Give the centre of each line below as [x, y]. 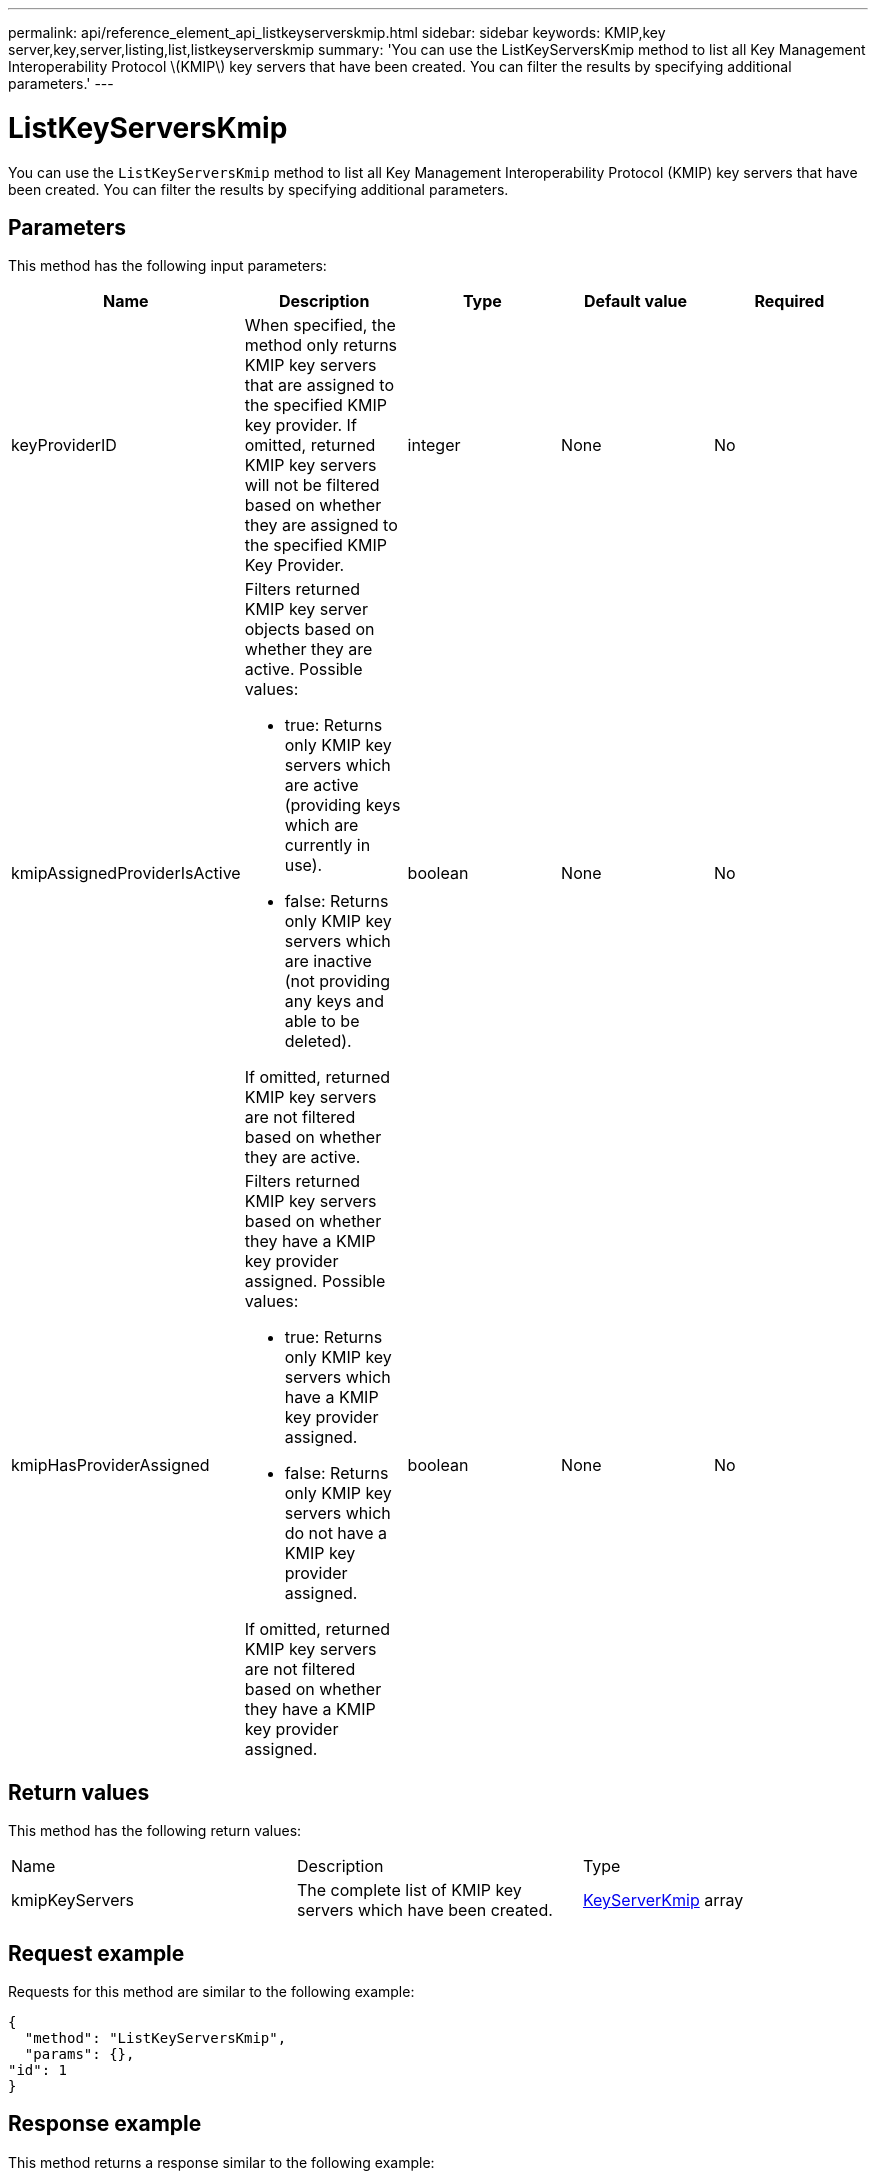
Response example [105, 2124]
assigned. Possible [315, 1281]
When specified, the [320, 325]
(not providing [337, 981]
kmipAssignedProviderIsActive [126, 873]
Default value [635, 301]
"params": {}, [79, 2054]
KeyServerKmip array [663, 1900]
